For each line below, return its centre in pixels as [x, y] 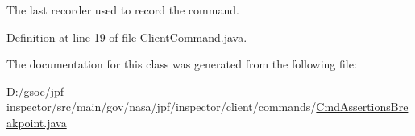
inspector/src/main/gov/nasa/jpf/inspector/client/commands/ [162, 107]
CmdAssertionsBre [362, 107]
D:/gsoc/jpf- [37, 91]
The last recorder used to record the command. [123, 10]
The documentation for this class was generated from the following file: [182, 64]
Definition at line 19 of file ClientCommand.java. [127, 37]
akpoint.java [37, 122]
